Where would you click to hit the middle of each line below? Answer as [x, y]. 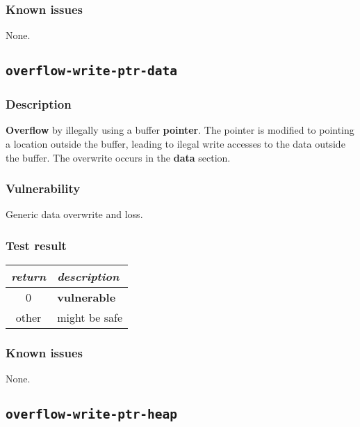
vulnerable [87, 297]
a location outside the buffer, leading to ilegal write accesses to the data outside [175, 143]
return [29, 277]
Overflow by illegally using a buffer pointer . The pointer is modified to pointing [180, 130]
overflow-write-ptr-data [92, 71]
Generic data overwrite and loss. [74, 214]
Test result [36, 245]
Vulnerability [43, 188]
